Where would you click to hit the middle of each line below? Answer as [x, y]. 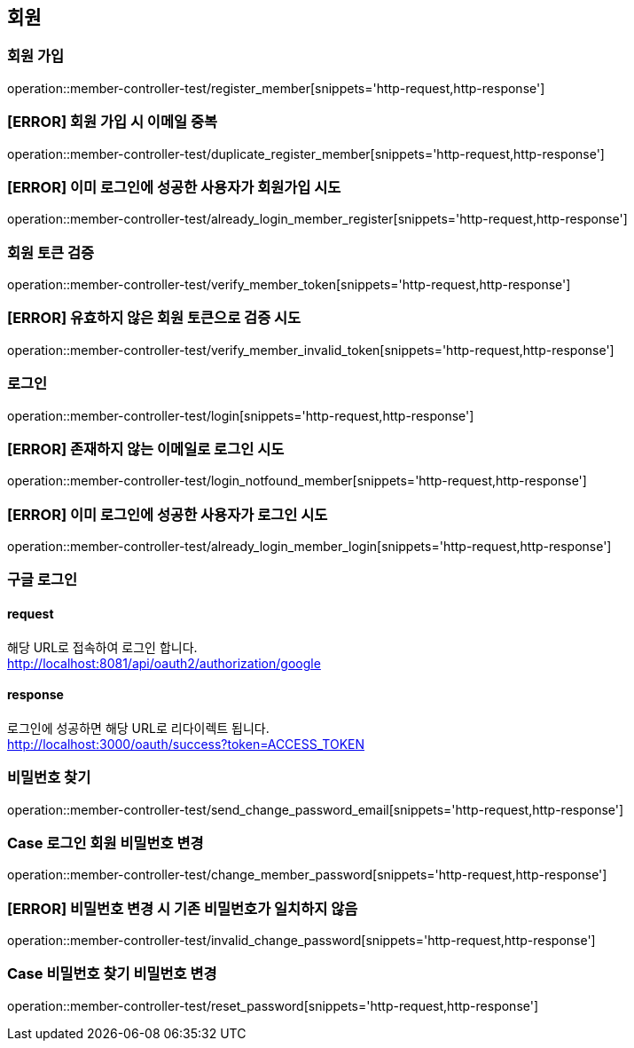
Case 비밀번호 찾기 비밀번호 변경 [112, 974]
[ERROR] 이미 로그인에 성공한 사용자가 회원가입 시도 [174, 187]
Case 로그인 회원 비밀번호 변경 [106, 843]
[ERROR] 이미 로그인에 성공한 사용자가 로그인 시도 [168, 514]
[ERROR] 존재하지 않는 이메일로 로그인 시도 [146, 449]
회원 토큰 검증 [51, 252]
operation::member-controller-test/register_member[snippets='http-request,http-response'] [276, 88]
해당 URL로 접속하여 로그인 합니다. [102, 647]
